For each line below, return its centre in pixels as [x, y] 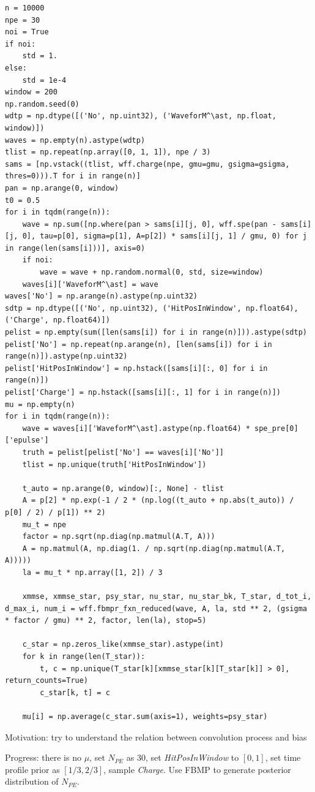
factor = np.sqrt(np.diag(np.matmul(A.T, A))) [119, 537]
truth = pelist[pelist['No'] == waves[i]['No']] [123, 452]
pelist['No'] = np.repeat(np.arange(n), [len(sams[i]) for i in [139, 344]
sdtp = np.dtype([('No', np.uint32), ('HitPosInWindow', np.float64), [152, 308]
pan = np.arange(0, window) [62, 188]
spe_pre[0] [276, 428]
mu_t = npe [44, 524]
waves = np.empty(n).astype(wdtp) [75, 140]
